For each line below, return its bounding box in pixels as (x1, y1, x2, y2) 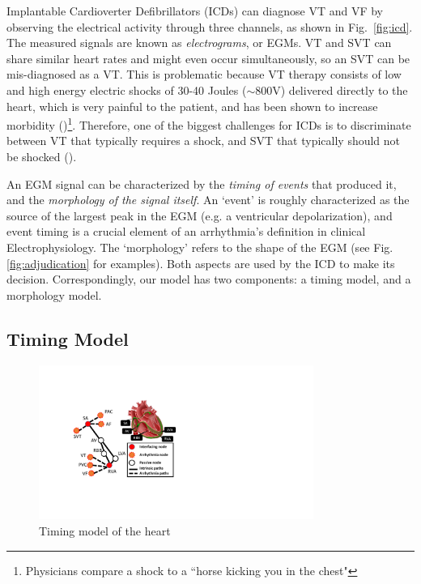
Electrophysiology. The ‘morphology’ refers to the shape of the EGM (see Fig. (6, 238, 393, 255)
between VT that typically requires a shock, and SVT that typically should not (6, 132, 401, 149)
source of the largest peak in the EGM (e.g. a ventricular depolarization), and (6, 207, 393, 224)
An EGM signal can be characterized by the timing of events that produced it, (6, 175, 397, 192)
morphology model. (6, 286, 102, 303)
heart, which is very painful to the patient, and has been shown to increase (6, 97, 378, 114)
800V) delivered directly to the (255, 81, 408, 98)
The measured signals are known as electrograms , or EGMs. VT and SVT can (6, 34, 392, 51)
